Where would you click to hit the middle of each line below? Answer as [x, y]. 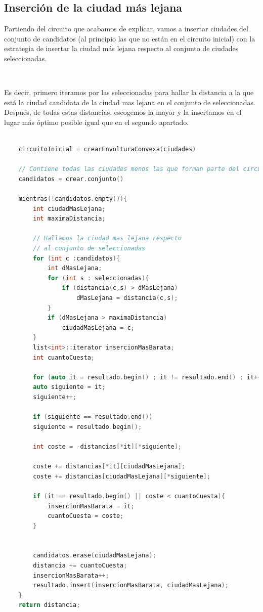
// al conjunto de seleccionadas [89, 249]
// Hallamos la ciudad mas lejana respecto [107, 238]
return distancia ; [49, 605]
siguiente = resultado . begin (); [87, 427]
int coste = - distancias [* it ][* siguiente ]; [107, 446]
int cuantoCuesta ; [64, 357]
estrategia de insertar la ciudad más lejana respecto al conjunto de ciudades [121, 48]
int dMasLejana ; [75, 268]
